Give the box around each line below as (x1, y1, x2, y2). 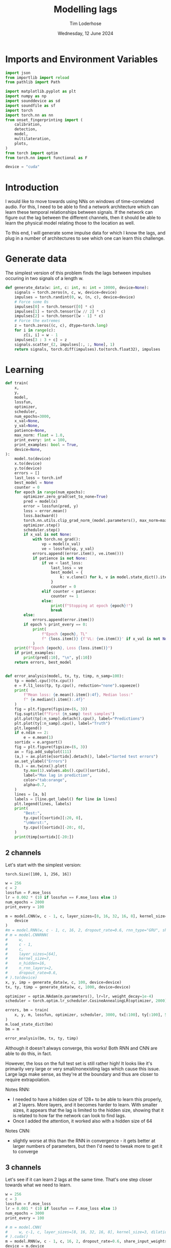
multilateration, (14, 136, 51, 141)
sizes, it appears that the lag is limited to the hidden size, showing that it (12, 1107, 164, 1113)
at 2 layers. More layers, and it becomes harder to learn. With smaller (12, 1101, 158, 1108)
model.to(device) (14, 457, 51, 462)
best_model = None (14, 480, 53, 485)
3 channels (5, 1163, 42, 1172)
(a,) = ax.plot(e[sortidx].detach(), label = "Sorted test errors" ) (14, 754, 158, 759)
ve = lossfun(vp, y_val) (41, 546, 95, 551)
